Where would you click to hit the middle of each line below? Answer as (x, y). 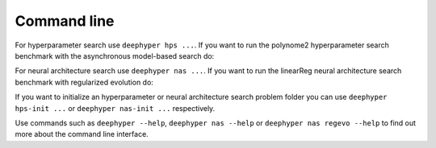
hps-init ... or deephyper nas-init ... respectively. (115, 108)
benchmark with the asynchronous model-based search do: (115, 55)
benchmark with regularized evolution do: (84, 82)
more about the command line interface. (82, 134)
